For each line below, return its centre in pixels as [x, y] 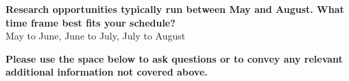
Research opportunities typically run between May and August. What [175, 9]
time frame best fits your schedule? [91, 22]
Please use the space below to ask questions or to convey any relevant [174, 58]
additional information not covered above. [107, 72]
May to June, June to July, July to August [96, 36]
